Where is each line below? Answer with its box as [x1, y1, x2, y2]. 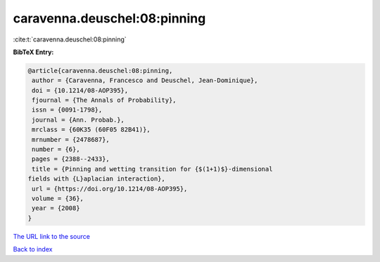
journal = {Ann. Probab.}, [32, 116, 125, 124]
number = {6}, [32, 145, 80, 154]
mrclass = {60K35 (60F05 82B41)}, [32, 126, 151, 133]
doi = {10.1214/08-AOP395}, [32, 86, 129, 94]
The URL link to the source [13, 232, 91, 240]
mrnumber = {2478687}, [32, 136, 110, 143]
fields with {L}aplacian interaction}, [27, 175, 165, 183]
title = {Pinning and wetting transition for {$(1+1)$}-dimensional [32, 165, 273, 173]
